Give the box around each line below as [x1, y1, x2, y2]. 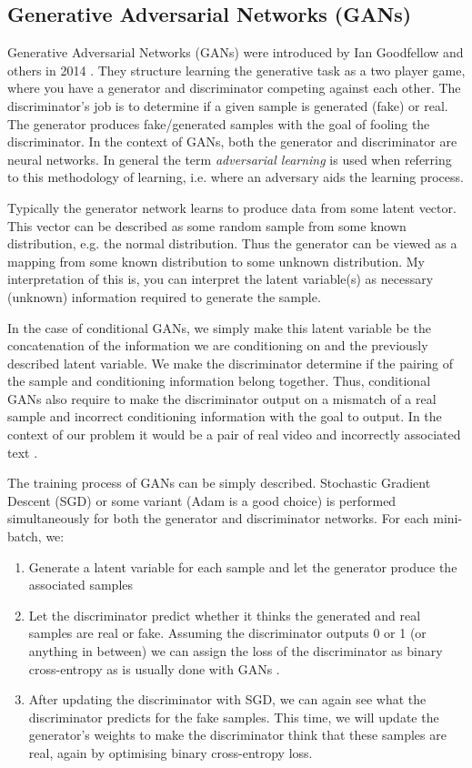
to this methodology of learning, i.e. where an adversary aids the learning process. [7, 167, 464, 187]
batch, [7, 527, 42, 546]
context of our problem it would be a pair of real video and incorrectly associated [7, 425, 461, 444]
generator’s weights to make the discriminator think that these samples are [28, 725, 447, 744]
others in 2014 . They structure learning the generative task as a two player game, [7, 60, 466, 79]
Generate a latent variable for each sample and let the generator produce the [28, 557, 457, 576]
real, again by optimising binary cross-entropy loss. [28, 743, 313, 762]
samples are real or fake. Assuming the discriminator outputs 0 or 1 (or [28, 623, 427, 642]
